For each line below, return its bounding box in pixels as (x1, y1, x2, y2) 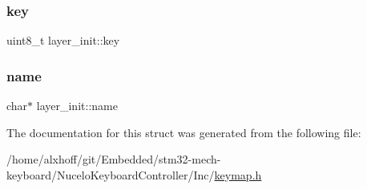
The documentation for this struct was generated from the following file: (6, 124, 361, 140)
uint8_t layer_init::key (6, 32, 120, 49)
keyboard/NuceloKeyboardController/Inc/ (6, 166, 215, 183)
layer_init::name (36, 97, 118, 114)
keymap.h (214, 166, 262, 183)
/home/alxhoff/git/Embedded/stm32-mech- (6, 151, 221, 167)
